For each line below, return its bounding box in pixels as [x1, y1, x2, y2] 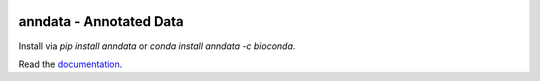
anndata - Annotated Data [18, 13, 184, 30]
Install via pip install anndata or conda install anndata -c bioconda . [18, 40, 296, 52]
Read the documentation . [18, 58, 123, 70]
